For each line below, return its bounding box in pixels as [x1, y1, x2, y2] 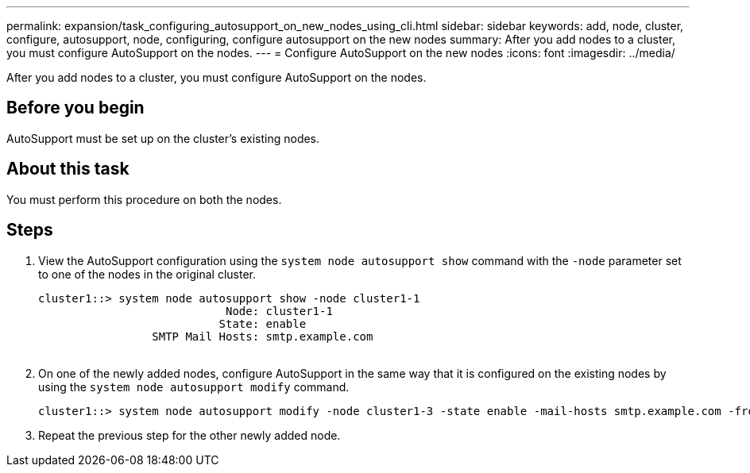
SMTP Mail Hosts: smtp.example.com [152, 329, 373, 343]
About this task [6, 159, 130, 179]
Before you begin [6, 98, 145, 118]
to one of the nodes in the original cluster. [38, 267, 257, 281]
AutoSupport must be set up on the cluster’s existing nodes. [6, 131, 320, 145]
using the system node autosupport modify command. [38, 379, 350, 394]
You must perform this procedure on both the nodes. [6, 192, 282, 206]
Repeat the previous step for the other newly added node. [38, 428, 341, 442]
